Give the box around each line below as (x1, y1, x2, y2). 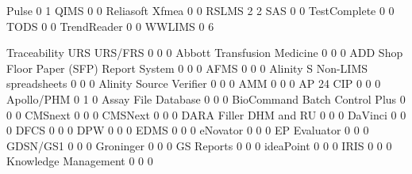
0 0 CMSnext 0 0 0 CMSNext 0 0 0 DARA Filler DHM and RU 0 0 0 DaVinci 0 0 (6, 106, 406, 123)
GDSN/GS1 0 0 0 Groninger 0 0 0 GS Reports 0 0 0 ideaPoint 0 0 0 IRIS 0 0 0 (6, 137, 392, 153)
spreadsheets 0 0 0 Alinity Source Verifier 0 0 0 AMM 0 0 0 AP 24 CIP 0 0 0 (6, 75, 381, 92)
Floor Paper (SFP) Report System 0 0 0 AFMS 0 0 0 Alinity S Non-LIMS (6, 59, 368, 76)
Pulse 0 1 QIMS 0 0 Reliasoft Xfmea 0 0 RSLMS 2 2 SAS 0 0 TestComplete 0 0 (6, 2, 395, 18)
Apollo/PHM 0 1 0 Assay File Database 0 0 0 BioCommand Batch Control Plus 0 (6, 90, 406, 107)
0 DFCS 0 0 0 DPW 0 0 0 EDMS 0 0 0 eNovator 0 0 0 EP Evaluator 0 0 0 (6, 122, 369, 138)
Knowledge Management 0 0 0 (6, 153, 153, 169)
